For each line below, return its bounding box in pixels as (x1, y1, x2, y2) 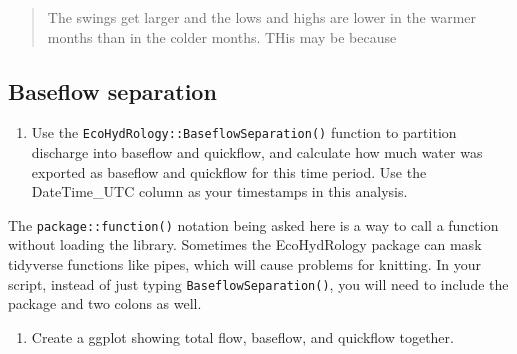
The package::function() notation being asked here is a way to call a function (8, 214, 499, 235)
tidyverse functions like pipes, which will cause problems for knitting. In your (8, 254, 482, 275)
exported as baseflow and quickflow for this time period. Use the (31, 161, 427, 182)
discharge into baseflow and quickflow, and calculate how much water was (31, 142, 483, 163)
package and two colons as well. (8, 293, 202, 314)
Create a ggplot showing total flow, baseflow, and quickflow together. (31, 326, 454, 347)
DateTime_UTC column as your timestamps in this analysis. (31, 181, 408, 202)
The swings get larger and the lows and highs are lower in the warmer (47, 7, 477, 27)
